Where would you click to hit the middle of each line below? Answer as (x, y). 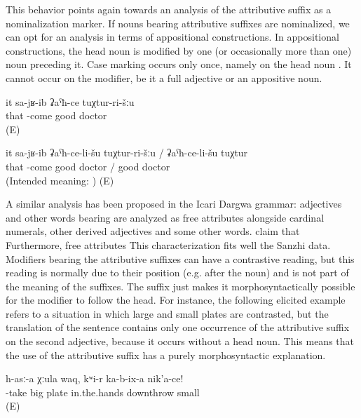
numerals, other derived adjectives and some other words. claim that (153, 231)
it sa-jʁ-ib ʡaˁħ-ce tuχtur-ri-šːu (70, 101)
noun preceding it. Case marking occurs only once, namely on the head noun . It (179, 64)
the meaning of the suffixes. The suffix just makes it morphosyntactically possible (180, 286)
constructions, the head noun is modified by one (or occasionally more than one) (179, 50)
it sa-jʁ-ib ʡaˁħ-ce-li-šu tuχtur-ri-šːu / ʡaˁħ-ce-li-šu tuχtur (127, 153)
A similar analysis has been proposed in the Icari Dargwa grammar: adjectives (174, 204)
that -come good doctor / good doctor (88, 166)
